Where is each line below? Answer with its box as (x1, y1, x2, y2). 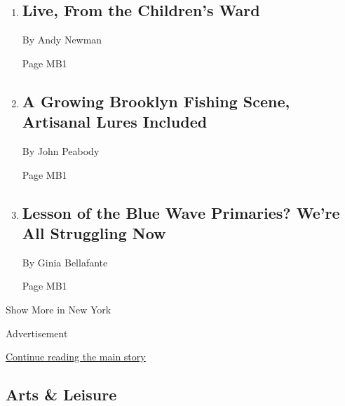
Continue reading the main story (6, 349, 146, 364)
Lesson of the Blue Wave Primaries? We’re (22, 201, 340, 223)
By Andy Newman (22, 32, 102, 47)
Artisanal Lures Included (22, 111, 208, 133)
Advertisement (6, 325, 68, 340)
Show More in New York (6, 302, 111, 316)
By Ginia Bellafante (22, 255, 108, 269)
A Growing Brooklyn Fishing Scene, (22, 90, 290, 111)
